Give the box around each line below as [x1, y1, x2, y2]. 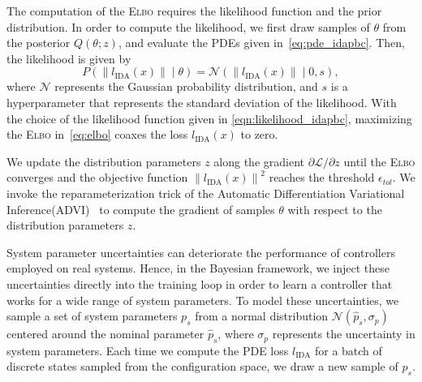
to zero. [240, 126, 278, 143]
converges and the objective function [6, 169, 188, 186]
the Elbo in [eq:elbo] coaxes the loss [6, 126, 188, 143]
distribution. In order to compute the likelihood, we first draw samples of [6, 18, 370, 35]
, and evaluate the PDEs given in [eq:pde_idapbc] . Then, [118, 34, 405, 51]
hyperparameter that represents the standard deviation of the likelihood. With [6, 93, 397, 110]
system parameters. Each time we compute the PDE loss [6, 341, 289, 358]
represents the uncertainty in [272, 325, 416, 342]
